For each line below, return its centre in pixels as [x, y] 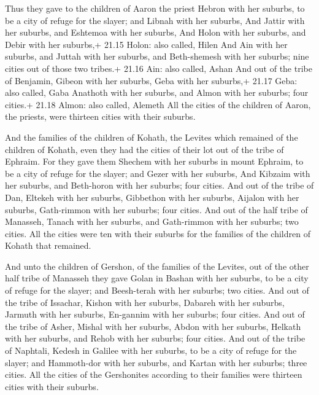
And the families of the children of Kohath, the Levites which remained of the [152, 137]
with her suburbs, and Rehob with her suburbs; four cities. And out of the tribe [155, 338]
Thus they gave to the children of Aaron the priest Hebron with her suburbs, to [155, 8]
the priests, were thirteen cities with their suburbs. [100, 116]
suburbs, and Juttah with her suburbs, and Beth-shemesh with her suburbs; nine [157, 56]
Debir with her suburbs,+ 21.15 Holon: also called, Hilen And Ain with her [146, 44]
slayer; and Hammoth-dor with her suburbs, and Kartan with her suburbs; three [156, 362]
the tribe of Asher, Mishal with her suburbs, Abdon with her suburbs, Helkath [153, 326]
